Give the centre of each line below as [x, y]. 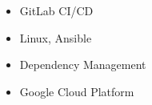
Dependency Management [83, 65]
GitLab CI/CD [56, 10]
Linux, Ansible [56, 37]
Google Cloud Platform [77, 91]
